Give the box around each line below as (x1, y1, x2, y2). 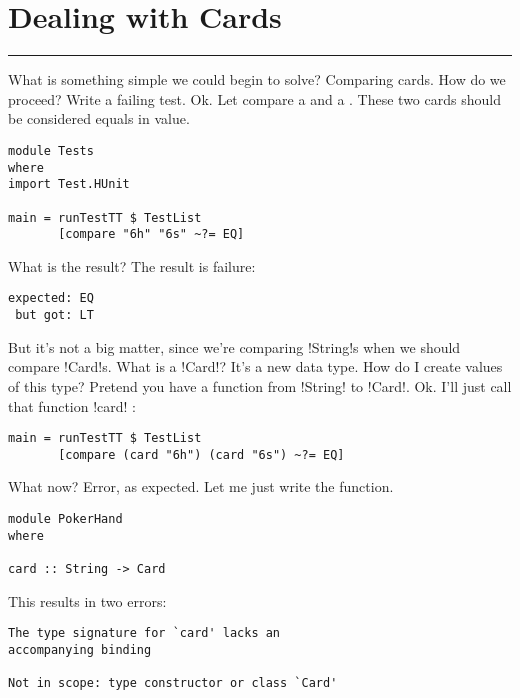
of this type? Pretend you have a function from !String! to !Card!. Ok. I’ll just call (8, 375, 512, 396)
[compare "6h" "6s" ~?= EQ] (58, 227, 245, 242)
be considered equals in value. (8, 108, 190, 129)
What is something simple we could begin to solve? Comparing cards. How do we (8, 69, 506, 90)
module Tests (8, 143, 94, 158)
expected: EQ (8, 291, 94, 306)
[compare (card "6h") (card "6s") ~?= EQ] (58, 447, 345, 462)
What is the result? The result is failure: (8, 255, 256, 276)
